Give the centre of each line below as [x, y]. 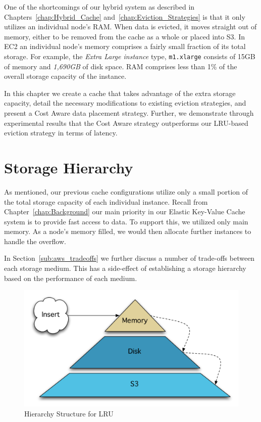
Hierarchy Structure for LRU [69, 414]
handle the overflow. [35, 241]
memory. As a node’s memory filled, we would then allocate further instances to [128, 231]
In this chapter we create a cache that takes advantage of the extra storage [120, 93]
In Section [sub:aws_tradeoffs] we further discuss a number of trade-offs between [129, 258]
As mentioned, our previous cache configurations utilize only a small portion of [126, 191]
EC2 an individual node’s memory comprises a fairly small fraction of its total [125, 46]
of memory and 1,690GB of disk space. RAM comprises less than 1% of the [121, 66]
